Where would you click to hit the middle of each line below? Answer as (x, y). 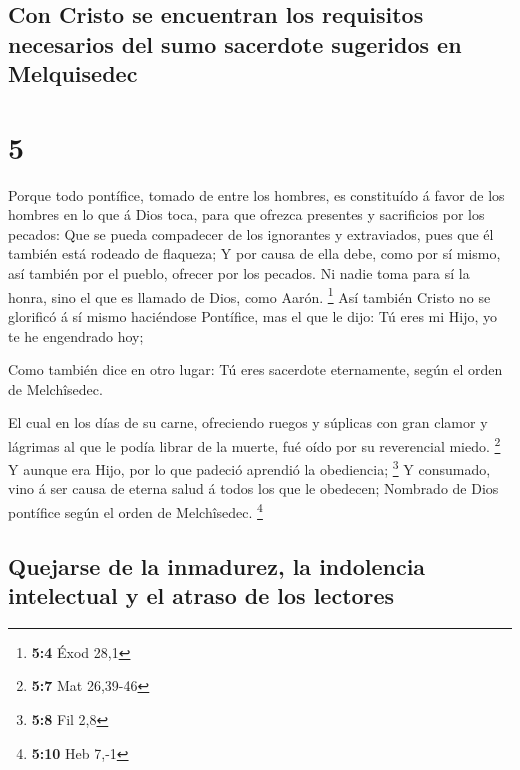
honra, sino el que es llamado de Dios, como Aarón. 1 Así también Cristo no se (249, 295)
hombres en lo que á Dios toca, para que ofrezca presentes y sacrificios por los (246, 214)
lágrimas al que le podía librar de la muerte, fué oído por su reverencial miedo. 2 (254, 444)
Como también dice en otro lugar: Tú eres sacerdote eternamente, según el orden (255, 369)
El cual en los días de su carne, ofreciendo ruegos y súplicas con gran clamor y (248, 422)
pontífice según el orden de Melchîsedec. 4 (135, 510)
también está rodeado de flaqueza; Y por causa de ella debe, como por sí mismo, (254, 253)
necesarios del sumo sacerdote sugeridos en (235, 43)
